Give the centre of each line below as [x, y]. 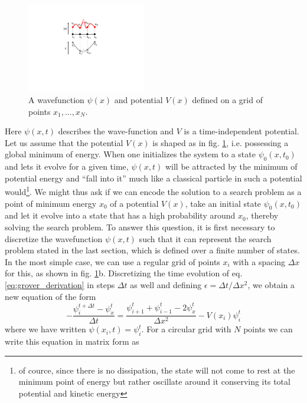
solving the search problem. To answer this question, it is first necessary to [140, 227]
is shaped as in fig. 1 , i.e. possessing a [221, 142]
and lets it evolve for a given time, [67, 166]
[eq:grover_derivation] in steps [60, 284]
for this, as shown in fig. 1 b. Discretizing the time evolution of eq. [124, 273]
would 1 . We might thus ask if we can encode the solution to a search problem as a [153, 191]
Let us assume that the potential [64, 142]
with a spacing [259, 261]
